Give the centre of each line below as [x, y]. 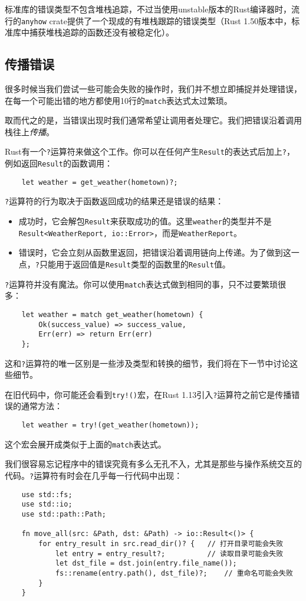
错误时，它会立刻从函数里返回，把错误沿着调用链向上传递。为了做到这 [155, 252]
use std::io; [47, 504]
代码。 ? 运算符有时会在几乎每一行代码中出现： [94, 475]
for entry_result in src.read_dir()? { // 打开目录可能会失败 [161, 543]
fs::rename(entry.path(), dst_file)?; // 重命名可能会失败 [174, 573]
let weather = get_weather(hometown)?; [100, 182]
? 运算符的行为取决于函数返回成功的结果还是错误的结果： [114, 201]
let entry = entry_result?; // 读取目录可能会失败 [169, 553]
